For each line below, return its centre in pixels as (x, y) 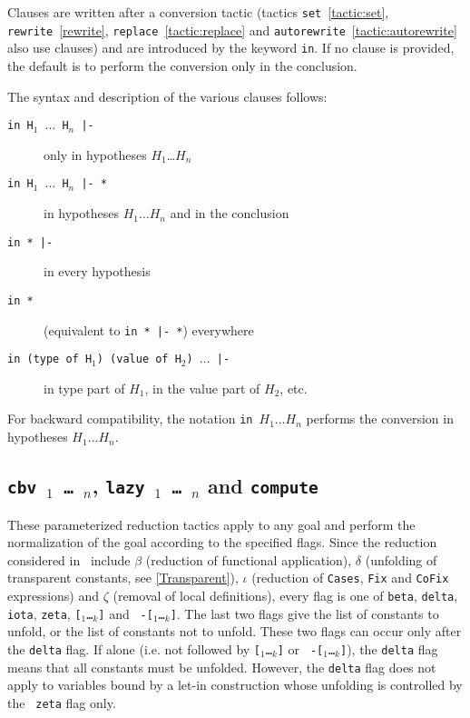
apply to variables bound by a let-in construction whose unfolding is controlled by (235, 685)
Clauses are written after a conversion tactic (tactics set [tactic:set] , (198, 12)
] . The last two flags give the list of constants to (304, 613)
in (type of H (50, 359)
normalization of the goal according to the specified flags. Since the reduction (222, 542)
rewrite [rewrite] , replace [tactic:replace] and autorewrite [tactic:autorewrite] (232, 30)
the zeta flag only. (62, 702)
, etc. (294, 388)
